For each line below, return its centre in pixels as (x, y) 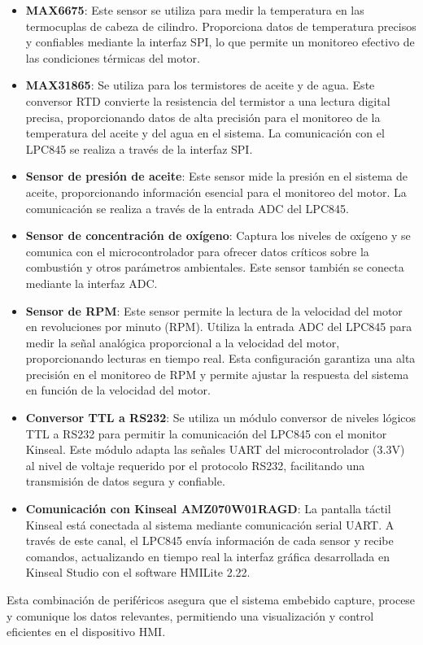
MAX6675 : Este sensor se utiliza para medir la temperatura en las (195, 10)
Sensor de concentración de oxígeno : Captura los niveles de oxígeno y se (218, 235)
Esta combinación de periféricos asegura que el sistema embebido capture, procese (211, 599)
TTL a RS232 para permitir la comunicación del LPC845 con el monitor (206, 433)
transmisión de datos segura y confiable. (125, 481)
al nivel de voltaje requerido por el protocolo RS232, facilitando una (195, 465)
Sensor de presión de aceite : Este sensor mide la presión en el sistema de (217, 176)
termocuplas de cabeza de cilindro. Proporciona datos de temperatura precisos (221, 26)
